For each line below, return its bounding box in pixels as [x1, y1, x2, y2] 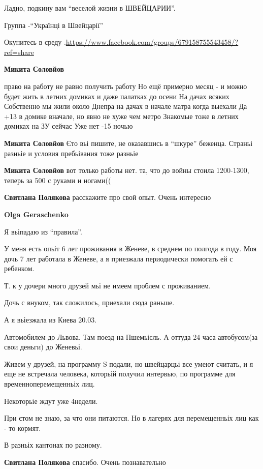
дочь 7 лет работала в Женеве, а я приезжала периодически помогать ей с [4, 253, 233, 263]
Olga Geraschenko [4, 209, 69, 219]
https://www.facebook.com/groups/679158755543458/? [65, 37, 239, 47]
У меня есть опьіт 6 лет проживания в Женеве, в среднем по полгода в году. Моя [4, 243, 257, 254]
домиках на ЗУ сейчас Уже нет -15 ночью [4, 121, 133, 131]
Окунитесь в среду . [4, 37, 66, 47]
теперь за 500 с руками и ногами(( [4, 174, 111, 185]
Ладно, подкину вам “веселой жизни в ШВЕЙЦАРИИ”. [4, 3, 176, 13]
